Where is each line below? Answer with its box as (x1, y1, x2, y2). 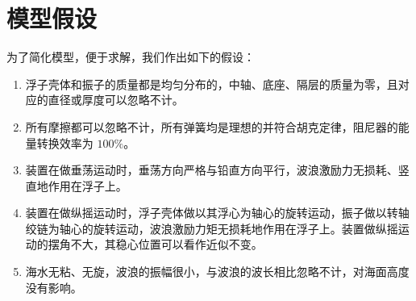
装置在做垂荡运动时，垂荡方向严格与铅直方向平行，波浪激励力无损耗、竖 (25, 161, 410, 178)
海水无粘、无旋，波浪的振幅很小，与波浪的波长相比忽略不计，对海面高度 (25, 263, 410, 280)
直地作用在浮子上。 (25, 177, 127, 194)
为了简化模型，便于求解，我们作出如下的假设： (6, 48, 255, 65)
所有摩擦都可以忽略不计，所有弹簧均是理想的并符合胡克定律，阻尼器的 (25, 118, 398, 135)
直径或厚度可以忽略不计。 (48, 91, 184, 108)
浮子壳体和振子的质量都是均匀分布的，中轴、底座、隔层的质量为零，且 (25, 75, 398, 92)
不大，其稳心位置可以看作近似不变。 (70, 236, 263, 253)
